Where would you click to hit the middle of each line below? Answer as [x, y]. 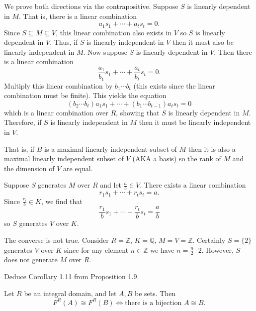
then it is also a [212, 149]
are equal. [78, 168]
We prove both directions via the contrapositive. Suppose [91, 6]
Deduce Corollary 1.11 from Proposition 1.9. [72, 276]
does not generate [31, 259]
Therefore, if [23, 122]
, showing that [138, 112]
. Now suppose [105, 52]
